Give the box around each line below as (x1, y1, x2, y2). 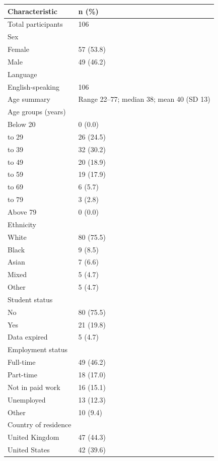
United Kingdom (8, 432, 59, 442)
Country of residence (8, 419, 71, 430)
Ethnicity (8, 219, 36, 229)
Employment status (8, 344, 67, 355)
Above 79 (8, 207, 37, 217)
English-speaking (8, 81, 60, 92)
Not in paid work (8, 381, 60, 392)
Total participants (8, 19, 63, 29)
